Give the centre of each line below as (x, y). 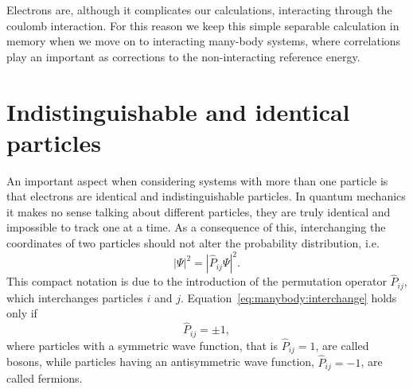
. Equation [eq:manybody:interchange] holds (288, 297)
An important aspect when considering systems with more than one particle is (197, 180)
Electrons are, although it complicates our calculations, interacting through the (199, 10)
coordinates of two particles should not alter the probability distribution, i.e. (193, 243)
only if (22, 313)
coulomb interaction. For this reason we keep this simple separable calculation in (203, 25)
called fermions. (45, 378)
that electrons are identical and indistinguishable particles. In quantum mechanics (206, 196)
